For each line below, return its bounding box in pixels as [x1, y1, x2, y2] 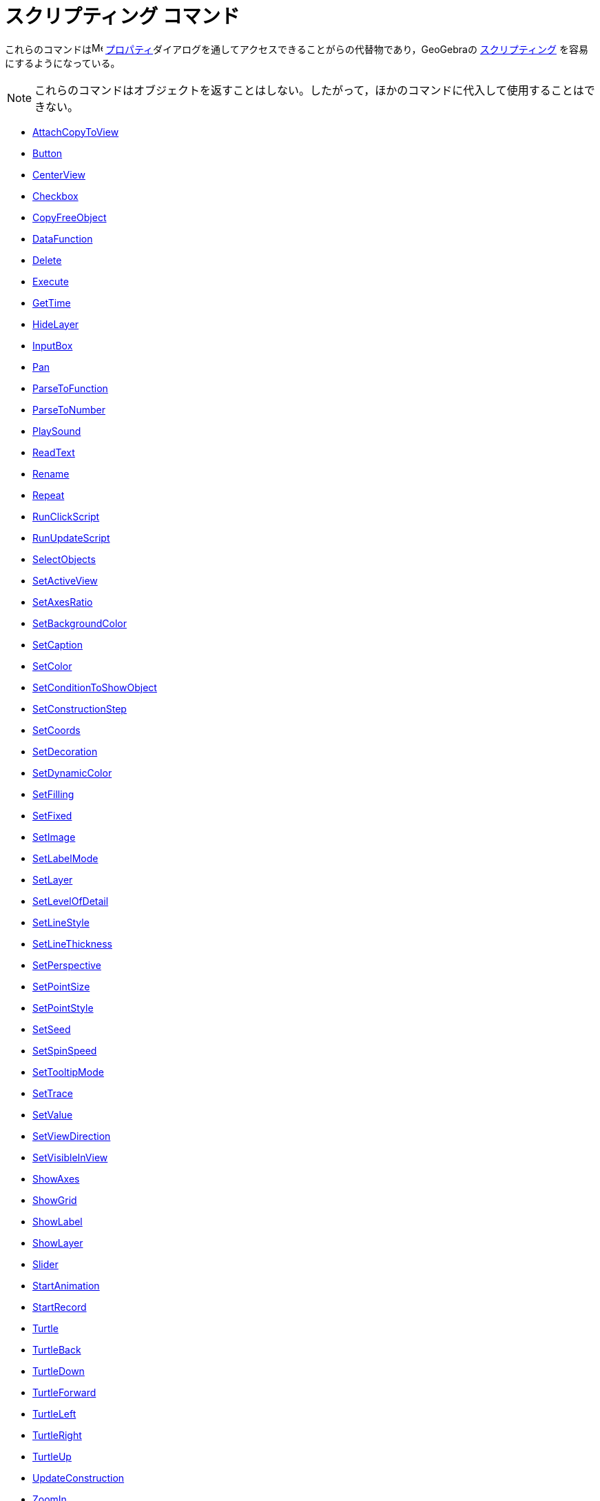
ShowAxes [32, 1172, 80, 1185]
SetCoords [32, 724, 81, 736]
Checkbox [32, 190, 79, 202]
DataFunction [32, 232, 93, 245]
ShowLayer [32, 1236, 83, 1249]
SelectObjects [32, 553, 96, 565]
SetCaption [32, 638, 83, 651]
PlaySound [32, 425, 81, 437]
